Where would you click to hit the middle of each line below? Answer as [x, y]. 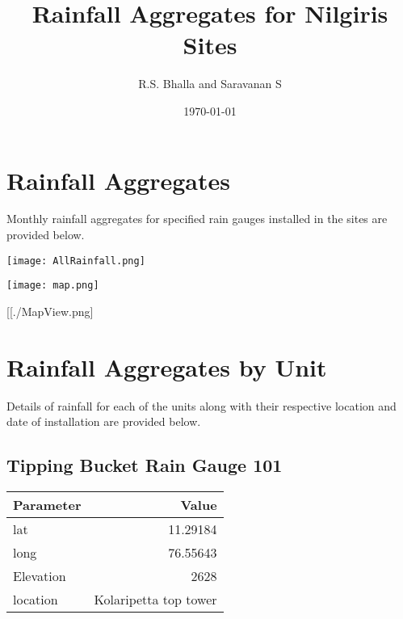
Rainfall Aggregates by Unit [167, 366]
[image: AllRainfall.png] [76, 261]
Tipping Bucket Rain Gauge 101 [145, 465]
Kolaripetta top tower [155, 600]
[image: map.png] [53, 286]
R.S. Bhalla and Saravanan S [210, 84]
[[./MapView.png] [50, 311]
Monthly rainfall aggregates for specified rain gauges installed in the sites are [197, 219]
